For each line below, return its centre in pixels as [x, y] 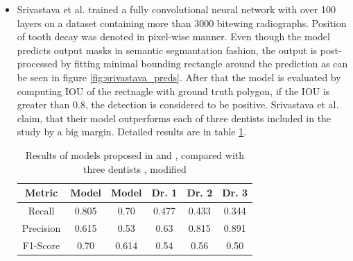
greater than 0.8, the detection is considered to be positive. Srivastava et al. [178, 104]
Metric [41, 193]
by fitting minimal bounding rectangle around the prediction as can [204, 64]
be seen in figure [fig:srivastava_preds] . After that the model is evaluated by [179, 77]
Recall [41, 210]
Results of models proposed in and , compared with [135, 154]
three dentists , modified [135, 168]
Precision [41, 227]
